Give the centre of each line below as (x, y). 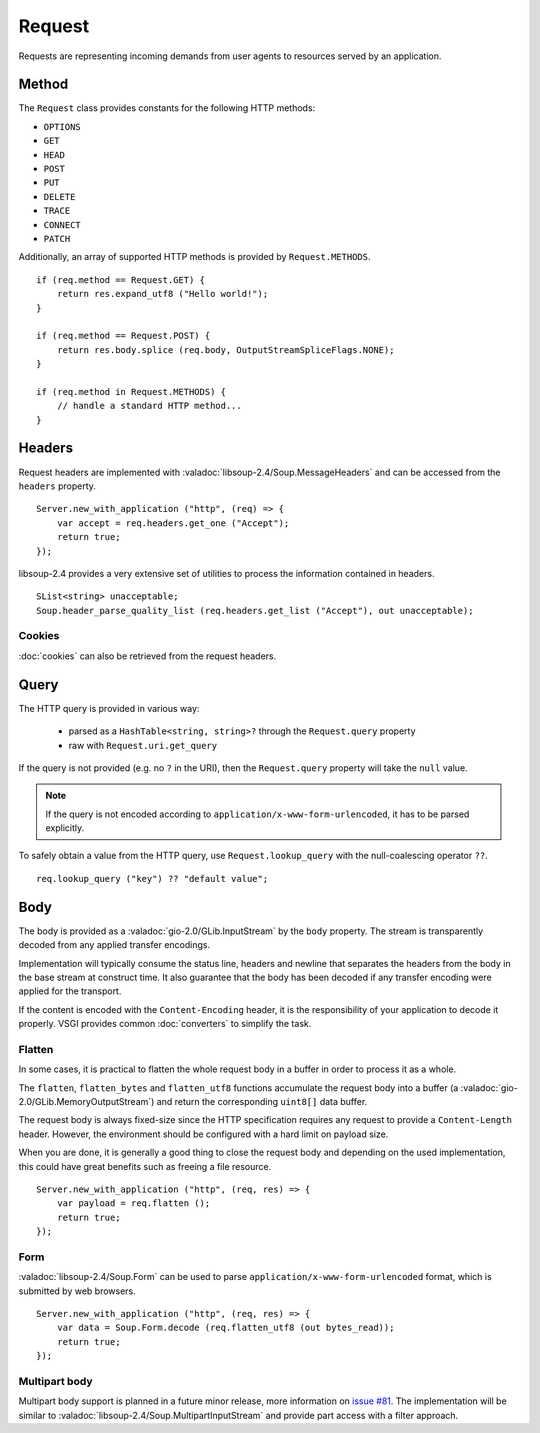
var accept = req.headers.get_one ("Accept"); (173, 523)
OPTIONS (62, 126)
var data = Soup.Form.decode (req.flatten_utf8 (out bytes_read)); (225, 1328)
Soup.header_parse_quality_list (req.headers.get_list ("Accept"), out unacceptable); (255, 610)
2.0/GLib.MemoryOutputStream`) (86, 1102)
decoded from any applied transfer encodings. (114, 945)
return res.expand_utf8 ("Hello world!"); (162, 294)
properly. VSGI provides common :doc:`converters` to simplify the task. (165, 1024)
